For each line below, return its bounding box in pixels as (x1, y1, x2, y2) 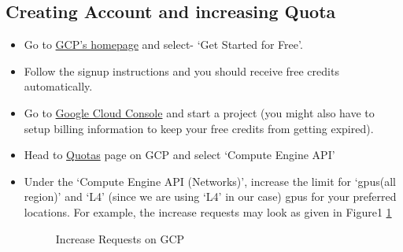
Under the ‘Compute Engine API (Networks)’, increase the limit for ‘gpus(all (24, 172, 396, 189)
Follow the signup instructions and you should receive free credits (24, 62, 339, 79)
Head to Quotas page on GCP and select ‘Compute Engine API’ (24, 146, 335, 163)
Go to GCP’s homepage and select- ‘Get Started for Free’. (24, 36, 303, 53)
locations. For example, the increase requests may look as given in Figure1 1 (24, 203, 392, 220)
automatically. (24, 78, 93, 94)
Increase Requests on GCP (55, 230, 185, 246)
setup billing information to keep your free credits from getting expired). (24, 120, 374, 136)
